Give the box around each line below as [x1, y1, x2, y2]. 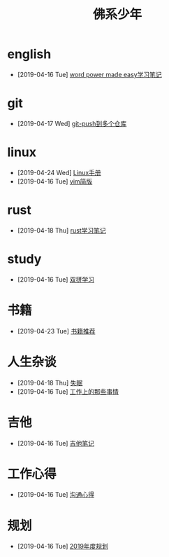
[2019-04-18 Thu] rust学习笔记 [17, 226, 106, 235]
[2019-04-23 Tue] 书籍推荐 [17, 326, 96, 335]
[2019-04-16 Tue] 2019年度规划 [17, 542, 108, 551]
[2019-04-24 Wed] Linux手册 [17, 168, 101, 177]
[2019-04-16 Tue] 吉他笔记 [17, 439, 95, 447]
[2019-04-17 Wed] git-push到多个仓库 [17, 119, 127, 128]
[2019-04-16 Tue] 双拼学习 [17, 275, 95, 284]
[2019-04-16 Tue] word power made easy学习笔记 [17, 70, 162, 78]
